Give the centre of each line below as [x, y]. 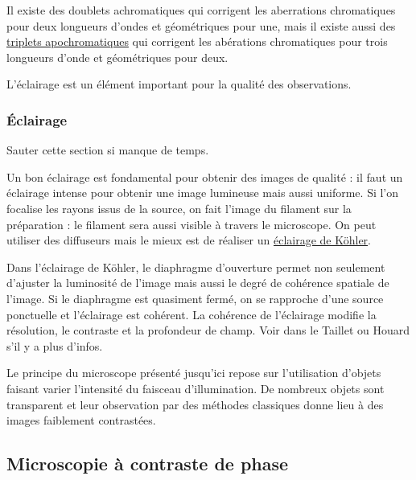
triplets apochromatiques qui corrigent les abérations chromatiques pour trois [197, 41]
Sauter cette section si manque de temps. [108, 150]
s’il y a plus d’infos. [55, 345]
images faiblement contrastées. [81, 420]
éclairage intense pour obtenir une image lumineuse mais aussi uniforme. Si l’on [203, 193]
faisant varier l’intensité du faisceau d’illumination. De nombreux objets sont [196, 388]
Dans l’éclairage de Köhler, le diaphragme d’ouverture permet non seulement [196, 267]
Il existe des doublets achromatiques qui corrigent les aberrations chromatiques [201, 10]
